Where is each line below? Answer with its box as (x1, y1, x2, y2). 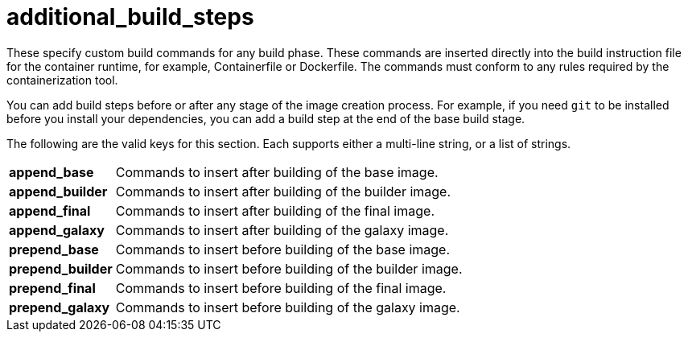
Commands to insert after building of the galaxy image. (115, 221, 449, 238)
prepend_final (9, 279, 96, 296)
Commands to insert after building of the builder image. (115, 183, 451, 200)
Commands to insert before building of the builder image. (115, 260, 463, 277)
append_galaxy (9, 221, 105, 238)
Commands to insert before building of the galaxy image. (115, 299, 460, 315)
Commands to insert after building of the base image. (115, 163, 439, 180)
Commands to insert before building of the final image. (115, 279, 447, 296)
